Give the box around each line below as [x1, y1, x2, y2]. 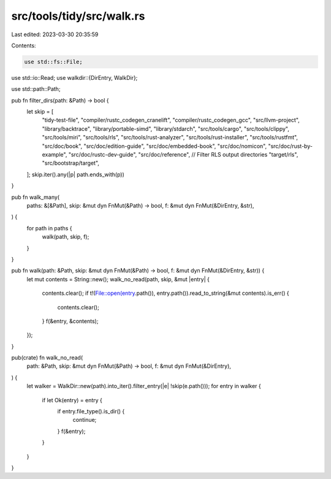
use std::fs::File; [24, 58, 83, 65]
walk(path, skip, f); [42, 233, 89, 241]
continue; [72, 416, 97, 424]
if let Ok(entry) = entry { [42, 396, 102, 403]
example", [42, 151, 67, 158]
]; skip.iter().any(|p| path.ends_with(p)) [26, 171, 125, 178]
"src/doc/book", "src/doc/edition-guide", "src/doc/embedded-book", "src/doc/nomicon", [42, 142, 267, 150]
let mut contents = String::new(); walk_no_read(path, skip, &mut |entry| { [26, 275, 210, 282]
